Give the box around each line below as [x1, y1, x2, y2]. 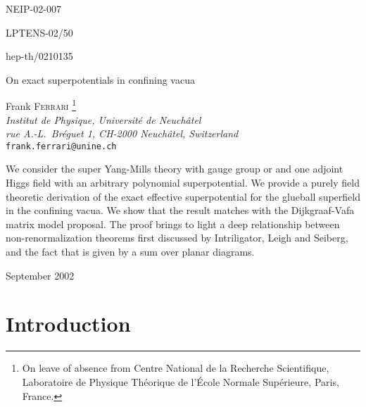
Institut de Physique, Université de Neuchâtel [6, 112, 201, 127]
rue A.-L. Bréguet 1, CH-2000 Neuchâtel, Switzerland [6, 126, 239, 141]
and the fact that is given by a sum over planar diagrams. [6, 244, 255, 259]
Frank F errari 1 [6, 96, 76, 113]
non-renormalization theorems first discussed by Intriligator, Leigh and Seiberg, [6, 230, 348, 245]
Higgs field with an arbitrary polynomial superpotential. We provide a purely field [6, 175, 360, 190]
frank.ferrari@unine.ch [6, 141, 117, 151]
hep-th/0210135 [6, 49, 73, 63]
